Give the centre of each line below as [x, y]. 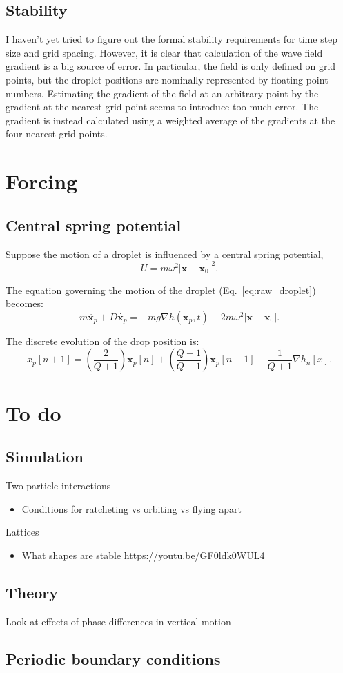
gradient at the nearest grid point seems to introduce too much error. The [162, 107]
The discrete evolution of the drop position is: [102, 341]
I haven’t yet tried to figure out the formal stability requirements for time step [172, 39]
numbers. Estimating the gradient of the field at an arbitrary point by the [162, 93]
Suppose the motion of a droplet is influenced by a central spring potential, [165, 254]
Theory [32, 592]
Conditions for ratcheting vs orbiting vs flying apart [131, 508]
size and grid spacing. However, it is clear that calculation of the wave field [164, 52]
